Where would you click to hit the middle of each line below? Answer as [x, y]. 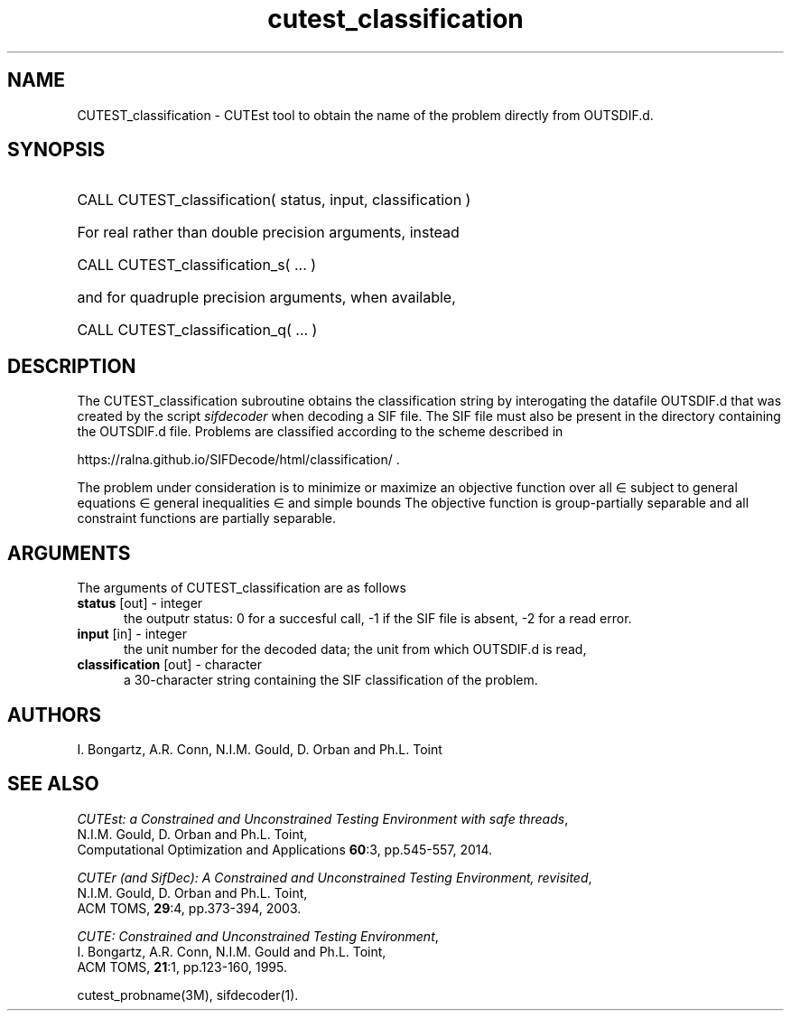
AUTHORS [55, 714]
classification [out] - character [169, 665]
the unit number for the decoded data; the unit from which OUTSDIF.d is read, [355, 649]
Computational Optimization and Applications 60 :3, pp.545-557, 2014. [285, 849]
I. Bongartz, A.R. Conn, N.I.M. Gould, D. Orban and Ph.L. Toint [260, 749]
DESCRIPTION [72, 366]
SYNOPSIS [56, 150]
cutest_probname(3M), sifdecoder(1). [188, 995]
